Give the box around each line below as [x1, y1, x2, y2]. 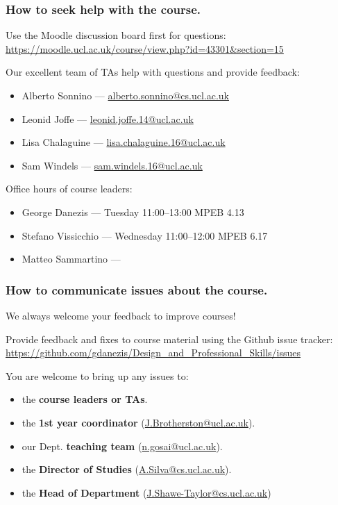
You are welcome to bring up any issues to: [6, 368, 189, 383]
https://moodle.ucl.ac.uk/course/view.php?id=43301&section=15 [6, 41, 284, 56]
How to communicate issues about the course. [6, 281, 268, 298]
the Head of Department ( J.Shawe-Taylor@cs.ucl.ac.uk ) [22, 485, 271, 499]
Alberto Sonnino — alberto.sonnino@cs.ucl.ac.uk [22, 88, 229, 102]
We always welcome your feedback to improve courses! [6, 308, 236, 322]
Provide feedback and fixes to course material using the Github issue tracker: [6, 331, 333, 346]
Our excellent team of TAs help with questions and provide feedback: [6, 65, 300, 79]
